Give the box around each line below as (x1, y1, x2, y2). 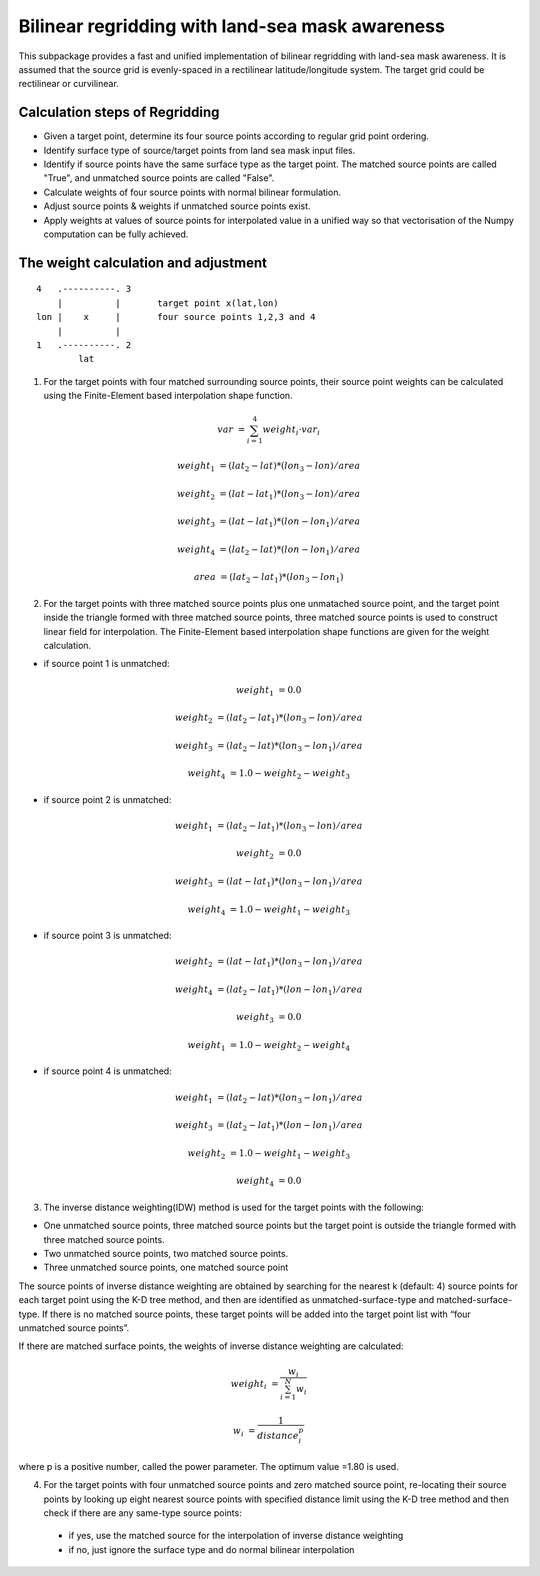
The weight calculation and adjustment (18, 254, 267, 271)
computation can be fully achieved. (43, 228, 189, 240)
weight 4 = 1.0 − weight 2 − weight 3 (187, 768, 350, 781)
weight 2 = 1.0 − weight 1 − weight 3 (187, 1147, 350, 1161)
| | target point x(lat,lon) (56, 297, 279, 309)
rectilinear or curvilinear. (18, 78, 119, 90)
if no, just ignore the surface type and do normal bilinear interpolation (68, 1543, 355, 1555)
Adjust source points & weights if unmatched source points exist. (43, 200, 311, 212)
